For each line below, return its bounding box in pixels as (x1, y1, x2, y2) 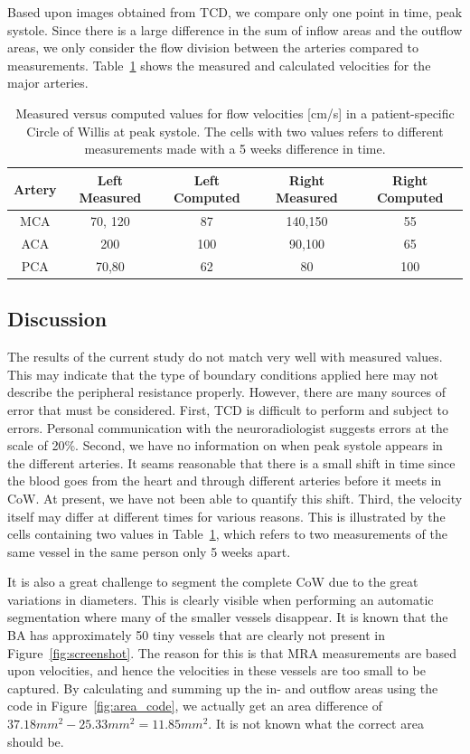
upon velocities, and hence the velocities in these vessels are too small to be (7, 661, 426, 680)
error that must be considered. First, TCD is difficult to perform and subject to (7, 400, 448, 419)
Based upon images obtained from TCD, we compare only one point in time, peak (7, 3, 463, 21)
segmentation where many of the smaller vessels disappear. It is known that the (7, 608, 448, 627)
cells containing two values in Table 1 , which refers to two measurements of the (7, 524, 447, 543)
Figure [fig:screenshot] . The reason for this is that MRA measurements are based (7, 643, 457, 662)
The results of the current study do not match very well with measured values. (7, 347, 443, 366)
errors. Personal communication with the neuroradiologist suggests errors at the (7, 418, 448, 437)
